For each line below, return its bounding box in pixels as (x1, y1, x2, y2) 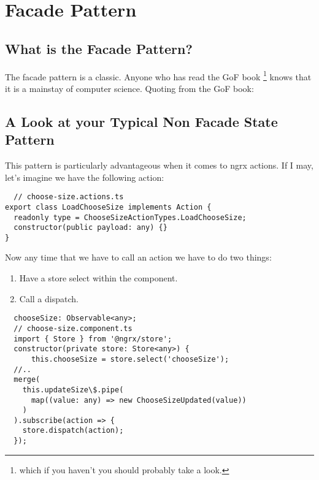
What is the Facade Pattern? (5, 39, 193, 58)
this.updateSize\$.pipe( (22, 385, 124, 394)
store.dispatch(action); (22, 426, 124, 435)
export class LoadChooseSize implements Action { (5, 202, 212, 211)
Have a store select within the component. (19, 272, 178, 284)
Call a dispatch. (19, 292, 79, 305)
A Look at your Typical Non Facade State (5, 112, 278, 131)
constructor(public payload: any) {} (13, 223, 167, 232)
